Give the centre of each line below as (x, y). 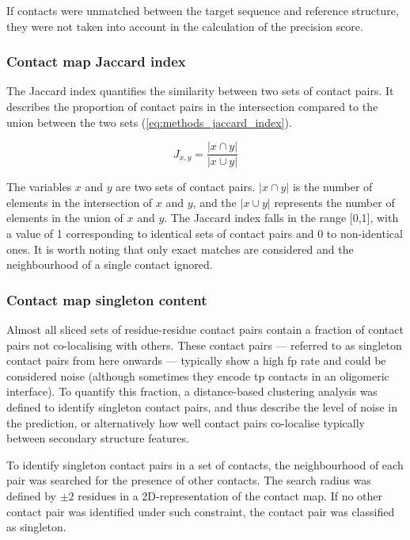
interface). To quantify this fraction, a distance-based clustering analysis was (192, 391)
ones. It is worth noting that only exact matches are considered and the (180, 249)
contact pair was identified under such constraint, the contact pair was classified (201, 511)
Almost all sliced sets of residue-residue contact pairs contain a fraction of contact (205, 329)
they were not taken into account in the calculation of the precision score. (185, 26)
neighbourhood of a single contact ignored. (110, 264)
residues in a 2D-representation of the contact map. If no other (230, 495)
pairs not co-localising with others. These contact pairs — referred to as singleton (204, 345)
